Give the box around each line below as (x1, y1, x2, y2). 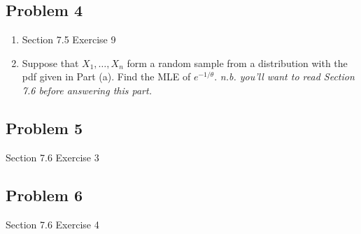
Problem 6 (6, 184, 83, 205)
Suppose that (22, 55, 79, 70)
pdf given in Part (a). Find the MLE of (22, 69, 191, 84)
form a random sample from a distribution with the (127, 55, 348, 70)
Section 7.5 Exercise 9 (22, 32, 116, 47)
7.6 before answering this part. (22, 82, 152, 97)
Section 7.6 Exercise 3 (6, 149, 99, 164)
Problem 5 (6, 117, 83, 138)
